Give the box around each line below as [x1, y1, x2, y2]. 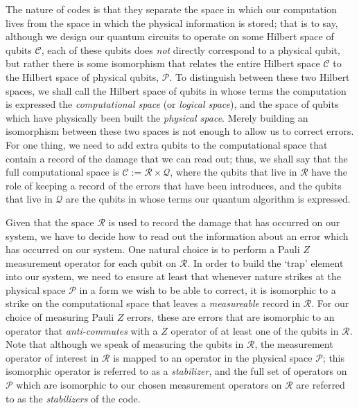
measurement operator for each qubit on [6, 255, 177, 270]
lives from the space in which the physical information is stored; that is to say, [6, 15, 338, 30]
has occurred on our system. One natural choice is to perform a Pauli [6, 242, 300, 257]
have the [311, 165, 348, 179]
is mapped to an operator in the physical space [113, 350, 313, 364]
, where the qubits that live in [170, 165, 297, 179]
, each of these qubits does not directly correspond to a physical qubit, [41, 42, 340, 57]
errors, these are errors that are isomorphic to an [127, 310, 335, 324]
